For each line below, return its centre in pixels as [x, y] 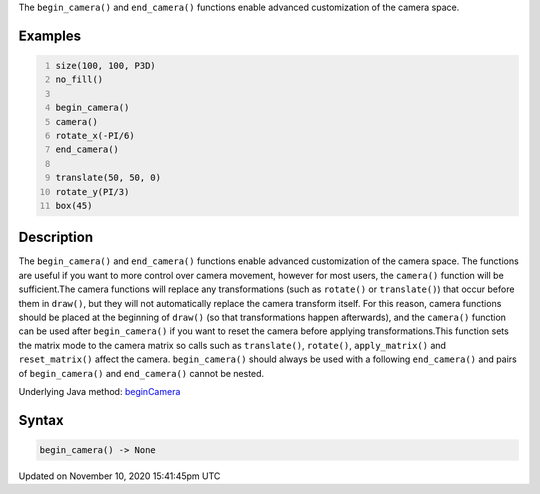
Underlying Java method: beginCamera [99, 391]
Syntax [41, 420]
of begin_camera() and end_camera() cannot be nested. [141, 373]
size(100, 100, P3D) [106, 65]
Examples [50, 35]
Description [56, 237]
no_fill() [79, 79]
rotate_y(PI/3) [92, 191]
